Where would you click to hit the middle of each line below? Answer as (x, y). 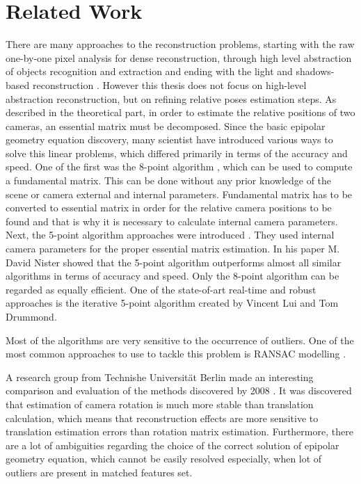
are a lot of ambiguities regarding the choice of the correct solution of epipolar (173, 445)
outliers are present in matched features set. (99, 472)
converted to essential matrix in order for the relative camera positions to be (169, 208)
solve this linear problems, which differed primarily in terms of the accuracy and (177, 153)
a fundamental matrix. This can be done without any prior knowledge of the (169, 180)
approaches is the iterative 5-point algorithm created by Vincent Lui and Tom (172, 303)
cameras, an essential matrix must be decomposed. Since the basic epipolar (166, 126)
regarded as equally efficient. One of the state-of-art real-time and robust (161, 289)
